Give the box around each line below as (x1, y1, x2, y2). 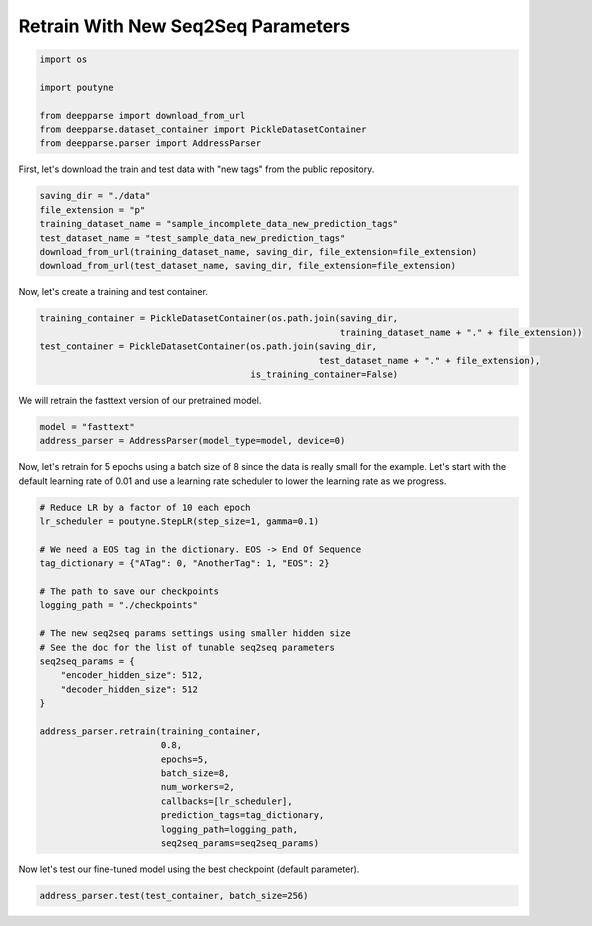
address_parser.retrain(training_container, (39, 725, 262, 737)
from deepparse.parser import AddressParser (39, 138, 262, 149)
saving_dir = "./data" (39, 190, 151, 202)
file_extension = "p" (39, 204, 146, 215)
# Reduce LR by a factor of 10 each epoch (39, 501, 251, 513)
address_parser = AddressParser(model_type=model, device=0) (39, 435, 346, 447)
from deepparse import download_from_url (39, 110, 246, 121)
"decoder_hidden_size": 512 (60, 683, 199, 695)
